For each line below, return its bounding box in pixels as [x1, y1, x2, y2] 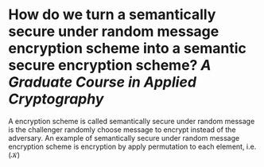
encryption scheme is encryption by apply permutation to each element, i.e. [8, 142, 257, 151]
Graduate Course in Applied [8, 73, 197, 91]
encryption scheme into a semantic [8, 40, 247, 57]
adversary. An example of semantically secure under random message [8, 133, 240, 142]
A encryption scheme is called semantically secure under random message [8, 116, 255, 126]
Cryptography [8, 90, 104, 108]
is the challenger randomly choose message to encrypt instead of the [8, 125, 236, 134]
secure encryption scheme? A [8, 56, 212, 75]
